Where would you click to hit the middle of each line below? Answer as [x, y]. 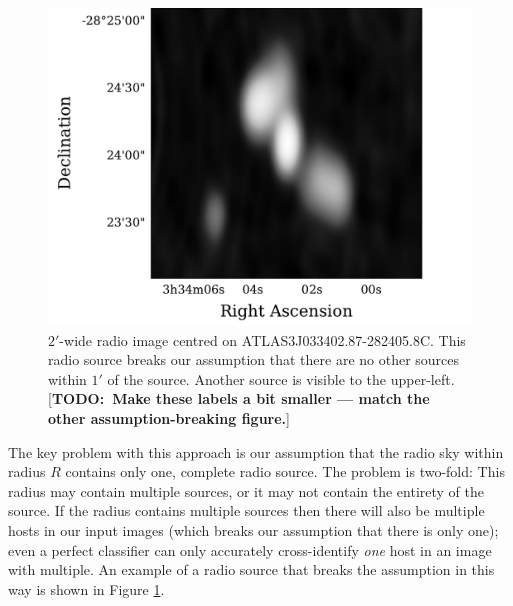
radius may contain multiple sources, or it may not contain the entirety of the [246, 490]
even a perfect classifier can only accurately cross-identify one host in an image [250, 549]
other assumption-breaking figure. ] [169, 417]
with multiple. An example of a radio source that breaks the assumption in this [251, 569]
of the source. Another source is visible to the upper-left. [281, 378]
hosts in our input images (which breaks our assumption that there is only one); [253, 529]
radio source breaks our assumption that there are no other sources [254, 359]
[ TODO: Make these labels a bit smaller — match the [239, 398]
